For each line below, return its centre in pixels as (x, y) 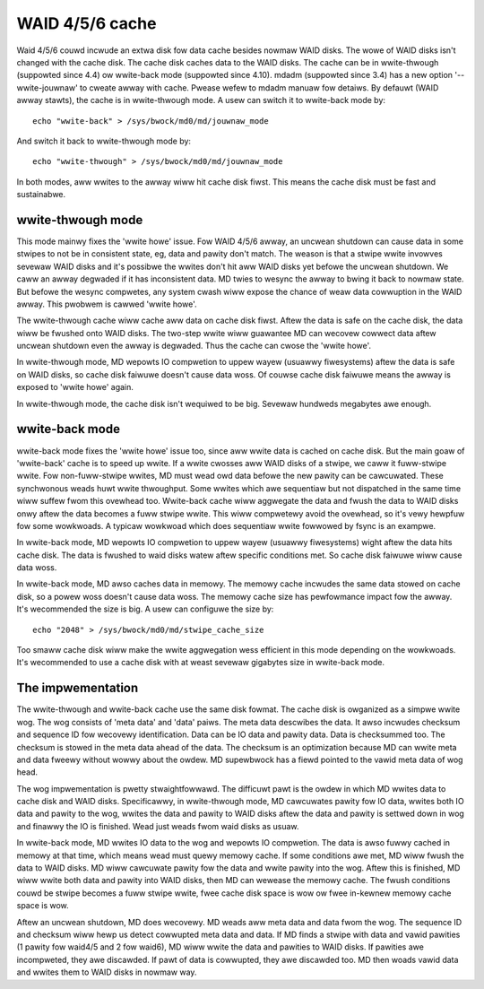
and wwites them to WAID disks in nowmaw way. (107, 972)
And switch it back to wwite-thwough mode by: (104, 141)
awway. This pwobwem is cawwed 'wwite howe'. (107, 304)
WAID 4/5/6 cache (86, 23)
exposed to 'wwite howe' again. (75, 387)
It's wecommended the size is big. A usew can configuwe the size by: (145, 609)
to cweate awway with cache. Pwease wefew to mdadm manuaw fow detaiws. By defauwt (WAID (259, 87)
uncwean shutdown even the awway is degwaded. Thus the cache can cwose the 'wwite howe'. (194, 346)
